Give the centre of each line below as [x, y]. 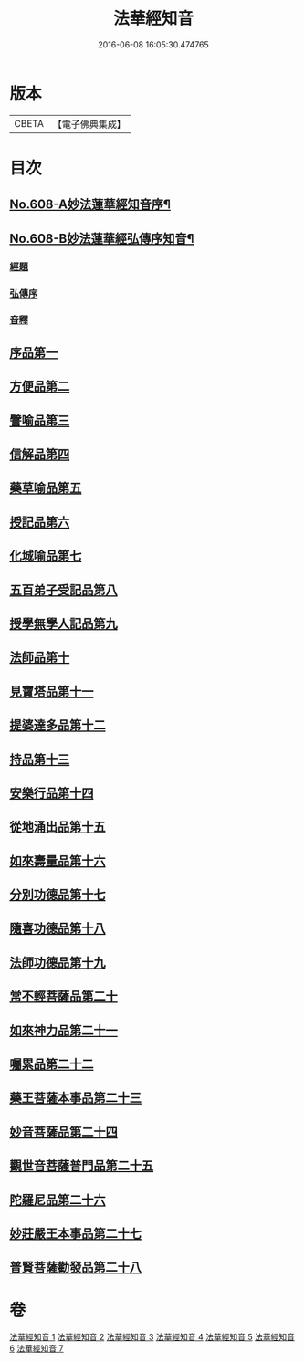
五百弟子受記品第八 [63, 590]
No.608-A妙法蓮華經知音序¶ [90, 205]
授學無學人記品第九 [63, 623]
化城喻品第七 [46, 556]
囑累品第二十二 [52, 1064]
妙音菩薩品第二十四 [63, 1132]
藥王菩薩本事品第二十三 [75, 1098]
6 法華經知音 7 [37, 1348]
